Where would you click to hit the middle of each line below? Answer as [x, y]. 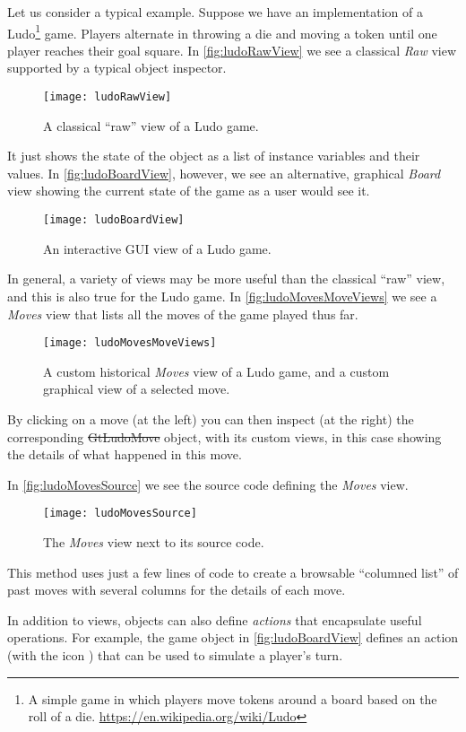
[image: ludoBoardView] [114, 220]
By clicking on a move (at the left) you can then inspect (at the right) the [211, 418]
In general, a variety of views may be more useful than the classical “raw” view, [226, 279]
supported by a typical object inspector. [117, 68]
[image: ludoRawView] [108, 97]
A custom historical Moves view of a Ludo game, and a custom [216, 371]
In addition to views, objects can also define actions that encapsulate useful [215, 619]
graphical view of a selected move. [137, 389]
